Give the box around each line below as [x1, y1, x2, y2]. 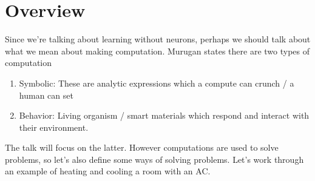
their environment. [19, 120, 89, 133]
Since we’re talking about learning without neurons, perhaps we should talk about [5, 33, 311, 45]
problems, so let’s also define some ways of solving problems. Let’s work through [5, 153, 304, 165]
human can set [19, 88, 73, 101]
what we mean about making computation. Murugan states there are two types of [5, 44, 310, 57]
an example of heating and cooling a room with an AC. [5, 165, 211, 177]
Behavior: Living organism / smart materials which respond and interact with [19, 109, 310, 122]
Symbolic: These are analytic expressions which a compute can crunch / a [19, 76, 294, 89]
